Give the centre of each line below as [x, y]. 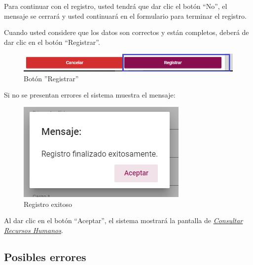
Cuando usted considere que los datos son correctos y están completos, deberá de [126, 32]
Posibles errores [45, 256]
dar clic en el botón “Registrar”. [52, 42]
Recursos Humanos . [34, 230]
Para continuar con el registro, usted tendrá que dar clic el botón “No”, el [116, 6]
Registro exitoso [48, 204]
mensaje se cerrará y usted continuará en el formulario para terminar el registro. [125, 16]
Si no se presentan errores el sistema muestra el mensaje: [90, 95]
